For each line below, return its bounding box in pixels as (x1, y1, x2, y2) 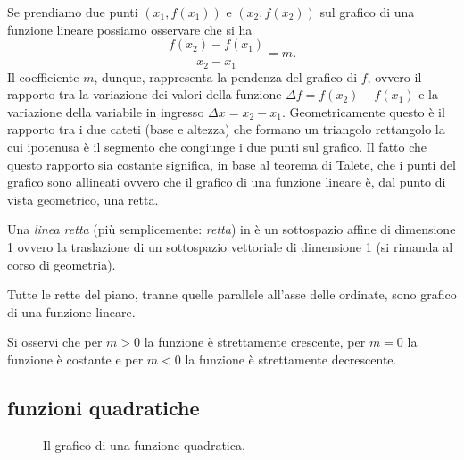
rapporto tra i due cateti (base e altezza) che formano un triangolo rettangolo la (7, 120, 445, 138)
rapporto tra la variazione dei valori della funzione (7, 85, 282, 104)
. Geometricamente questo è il (281, 102, 445, 121)
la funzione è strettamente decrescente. (185, 350, 397, 369)
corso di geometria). (7, 255, 116, 273)
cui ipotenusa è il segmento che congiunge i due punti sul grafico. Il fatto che (7, 138, 427, 156)
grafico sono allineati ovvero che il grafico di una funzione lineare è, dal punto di (7, 172, 446, 191)
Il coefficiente (7, 67, 79, 86)
